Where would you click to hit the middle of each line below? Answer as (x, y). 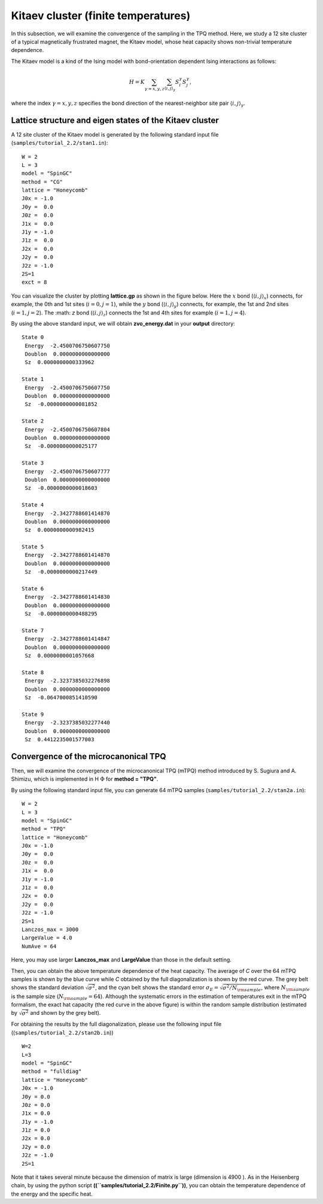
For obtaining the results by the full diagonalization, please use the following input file (116, 1024)
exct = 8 (34, 282)
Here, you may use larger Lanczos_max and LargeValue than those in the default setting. (121, 960)
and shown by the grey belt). (65, 1013)
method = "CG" (42, 182)
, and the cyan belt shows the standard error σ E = (157, 988)
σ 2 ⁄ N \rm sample (242, 988)
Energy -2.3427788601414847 (68, 639)
